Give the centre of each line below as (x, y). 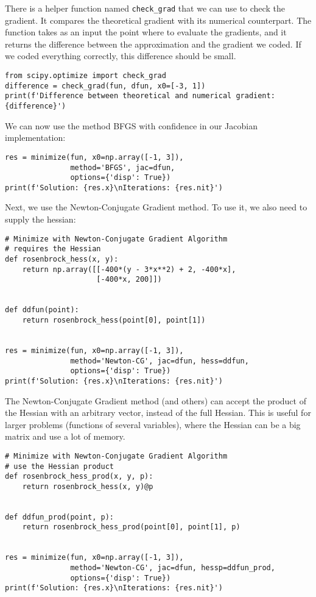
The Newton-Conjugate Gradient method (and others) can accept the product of (156, 400)
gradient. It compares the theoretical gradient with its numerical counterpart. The (158, 20)
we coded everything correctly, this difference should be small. (121, 56)
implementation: (35, 138)
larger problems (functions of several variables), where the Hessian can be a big (153, 424)
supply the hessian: (40, 219)
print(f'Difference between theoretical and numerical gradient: (140, 96)
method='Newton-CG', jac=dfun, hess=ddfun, (160, 361)
